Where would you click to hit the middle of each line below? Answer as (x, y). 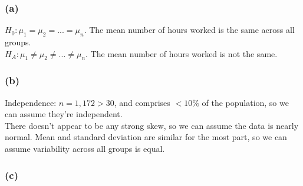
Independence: (31, 102)
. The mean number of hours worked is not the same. (182, 53)
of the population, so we (245, 102)
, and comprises (142, 102)
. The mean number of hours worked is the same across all (189, 30)
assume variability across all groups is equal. (85, 148)
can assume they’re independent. (64, 114)
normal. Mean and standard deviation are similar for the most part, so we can (146, 137)
